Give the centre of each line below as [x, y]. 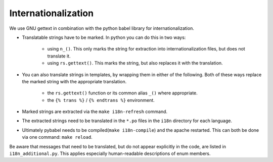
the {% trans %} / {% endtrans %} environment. [101, 100]
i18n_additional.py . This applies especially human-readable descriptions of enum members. [110, 153]
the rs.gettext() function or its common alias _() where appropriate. [123, 93]
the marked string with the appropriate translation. [74, 81]
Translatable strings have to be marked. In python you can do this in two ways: [104, 37]
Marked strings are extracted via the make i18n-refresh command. [95, 112]
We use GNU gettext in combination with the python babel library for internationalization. [102, 28]
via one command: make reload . [57, 137]
